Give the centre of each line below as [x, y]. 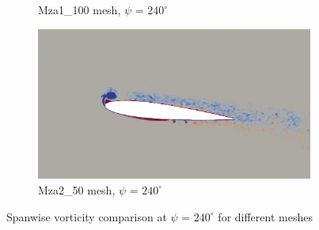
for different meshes [265, 216]
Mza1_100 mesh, [80, 9]
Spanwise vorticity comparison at [87, 216]
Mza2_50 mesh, [77, 189]
